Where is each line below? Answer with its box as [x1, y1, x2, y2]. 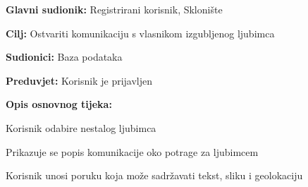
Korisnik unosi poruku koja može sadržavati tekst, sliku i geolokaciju [6, 168, 303, 183]
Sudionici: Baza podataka [6, 49, 123, 64]
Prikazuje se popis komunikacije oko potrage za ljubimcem [6, 144, 259, 159]
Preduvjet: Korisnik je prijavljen [6, 73, 153, 88]
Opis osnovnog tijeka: [6, 97, 112, 111]
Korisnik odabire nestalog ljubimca [6, 120, 156, 135]
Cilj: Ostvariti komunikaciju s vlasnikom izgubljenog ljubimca [6, 25, 275, 40]
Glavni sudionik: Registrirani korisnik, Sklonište [6, 2, 223, 16]
